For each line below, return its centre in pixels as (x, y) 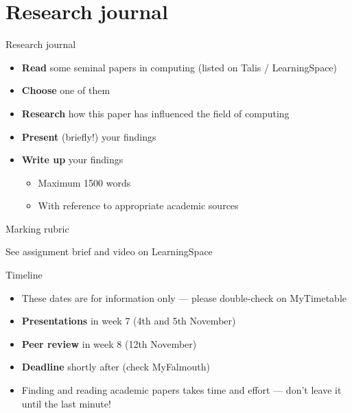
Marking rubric (37, 228)
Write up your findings (72, 160)
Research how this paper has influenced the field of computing (155, 113)
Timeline (24, 275)
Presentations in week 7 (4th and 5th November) (129, 321)
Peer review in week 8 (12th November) (109, 343)
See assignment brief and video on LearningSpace (109, 251)
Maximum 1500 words (84, 182)
